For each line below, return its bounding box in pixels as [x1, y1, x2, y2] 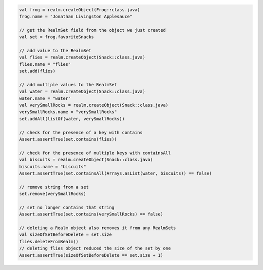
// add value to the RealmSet [19, 48, 92, 53]
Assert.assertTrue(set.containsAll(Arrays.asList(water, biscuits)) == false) [19, 171, 212, 176]
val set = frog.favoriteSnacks [19, 34, 94, 40]
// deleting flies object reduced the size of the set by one [19, 246, 171, 251]
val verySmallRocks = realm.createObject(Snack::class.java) [19, 102, 169, 108]
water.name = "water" [19, 96, 71, 101]
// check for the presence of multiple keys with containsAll [19, 150, 171, 155]
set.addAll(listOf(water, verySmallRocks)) [19, 116, 125, 121]
